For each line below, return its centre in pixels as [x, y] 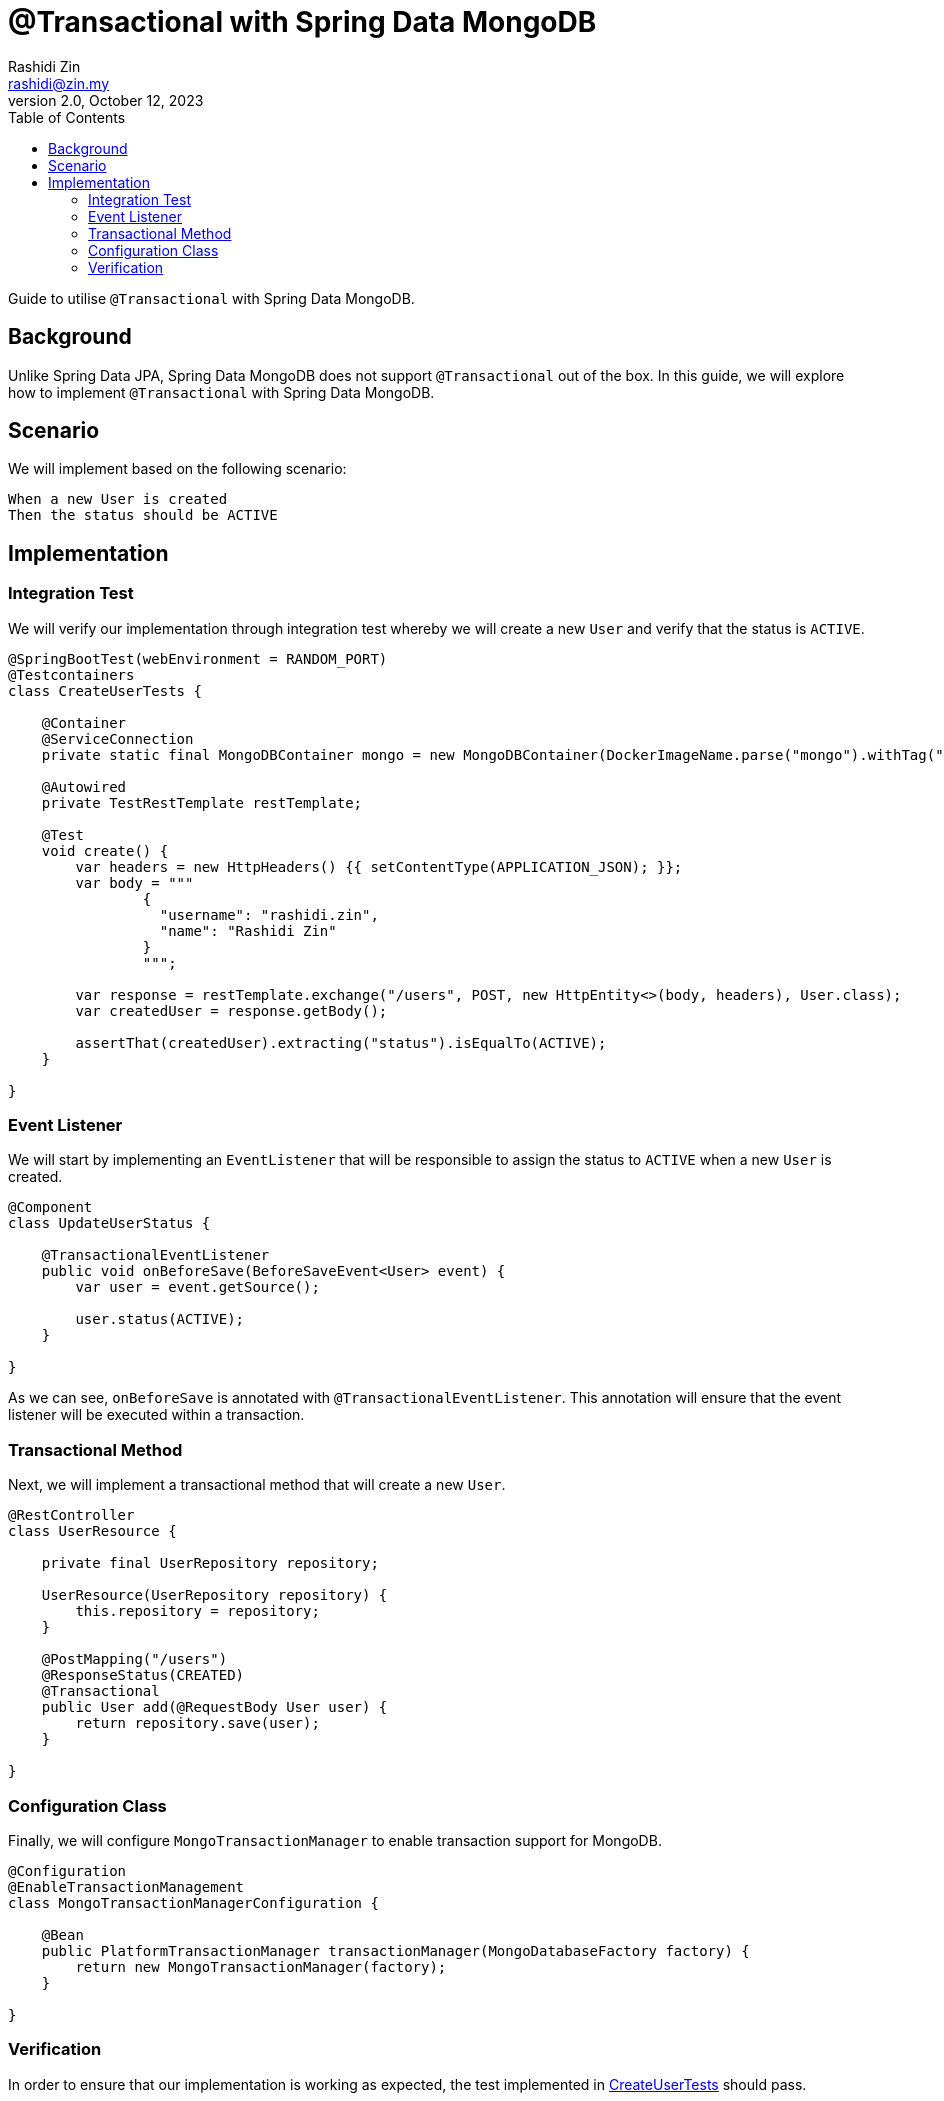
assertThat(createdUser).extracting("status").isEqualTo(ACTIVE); [341, 1042]
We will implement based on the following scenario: [177, 469]
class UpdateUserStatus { [109, 1223]
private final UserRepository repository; [210, 1563]
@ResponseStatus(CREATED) [143, 1675]
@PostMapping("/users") [134, 1659]
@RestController [71, 1515]
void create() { [105, 850]
